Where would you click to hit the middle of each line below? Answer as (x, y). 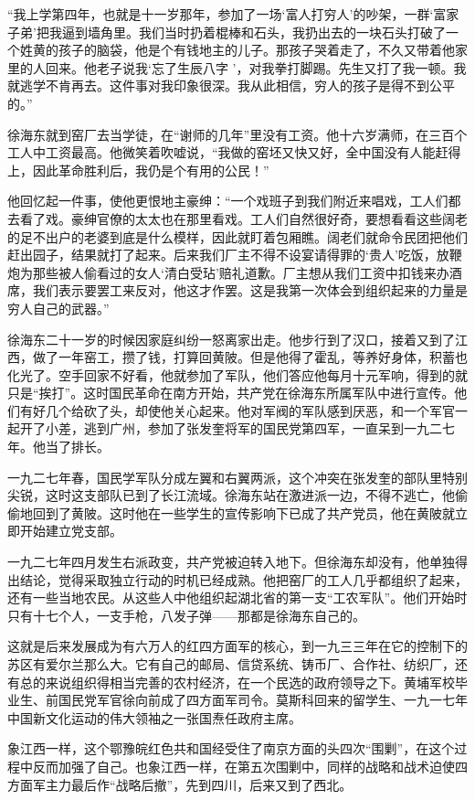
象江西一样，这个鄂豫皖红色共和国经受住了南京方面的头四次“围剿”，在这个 (231, 748)
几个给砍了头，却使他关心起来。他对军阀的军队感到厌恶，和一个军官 (250, 410)
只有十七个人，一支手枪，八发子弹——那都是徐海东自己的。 (186, 615)
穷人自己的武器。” (58, 308)
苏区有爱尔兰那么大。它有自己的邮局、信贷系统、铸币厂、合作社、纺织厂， (231, 664)
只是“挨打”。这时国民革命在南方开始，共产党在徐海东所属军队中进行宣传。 (231, 393)
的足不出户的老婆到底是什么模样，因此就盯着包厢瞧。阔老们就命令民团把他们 (237, 236)
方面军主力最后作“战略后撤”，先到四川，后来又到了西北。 (180, 784)
